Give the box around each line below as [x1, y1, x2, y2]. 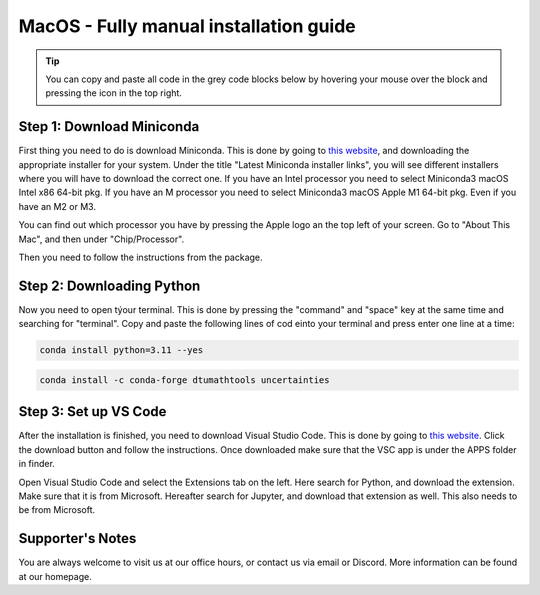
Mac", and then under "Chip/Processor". [18, 233, 185, 245]
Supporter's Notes [18, 530, 137, 547]
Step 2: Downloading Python [18, 277, 201, 294]
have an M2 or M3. [18, 200, 97, 212]
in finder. [18, 458, 55, 470]
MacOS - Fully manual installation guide [18, 15, 356, 37]
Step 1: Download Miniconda [18, 118, 200, 135]
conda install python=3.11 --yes [39, 345, 204, 356]
